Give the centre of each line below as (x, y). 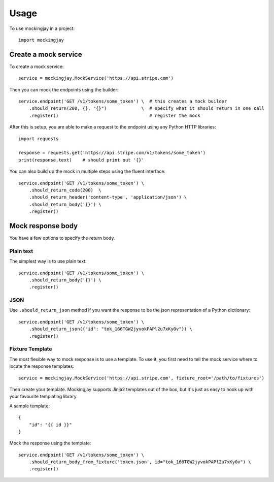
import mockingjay (41, 40)
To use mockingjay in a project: (42, 28)
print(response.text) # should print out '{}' (81, 160)
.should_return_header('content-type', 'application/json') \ (108, 197)
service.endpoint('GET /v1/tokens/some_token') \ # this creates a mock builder (123, 101)
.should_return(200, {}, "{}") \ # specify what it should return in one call (147, 108)
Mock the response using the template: (50, 443)
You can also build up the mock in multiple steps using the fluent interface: (88, 171)
